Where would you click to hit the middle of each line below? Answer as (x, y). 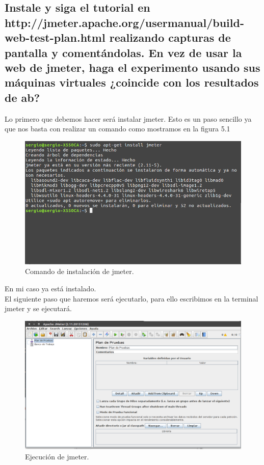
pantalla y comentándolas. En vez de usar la (123, 52)
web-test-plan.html (55, 37)
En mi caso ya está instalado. (50, 288)
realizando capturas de (170, 37)
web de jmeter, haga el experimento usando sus (133, 67)
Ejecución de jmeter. (57, 456)
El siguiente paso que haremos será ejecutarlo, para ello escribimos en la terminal (131, 298)
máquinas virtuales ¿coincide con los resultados (132, 82)
